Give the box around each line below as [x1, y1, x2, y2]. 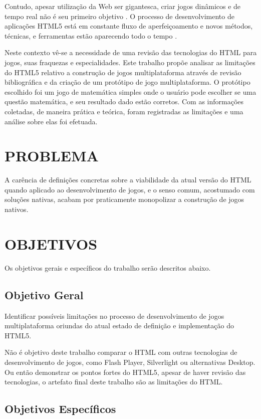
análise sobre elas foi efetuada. [5, 116, 98, 126]
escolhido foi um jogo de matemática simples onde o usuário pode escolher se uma [5, 86, 256, 97]
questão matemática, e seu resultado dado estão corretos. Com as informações [5, 96, 244, 107]
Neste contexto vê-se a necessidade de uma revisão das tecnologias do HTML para [5, 47, 257, 58]
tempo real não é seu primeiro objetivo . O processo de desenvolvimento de [5, 11, 234, 21]
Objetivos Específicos [5, 401, 116, 416]
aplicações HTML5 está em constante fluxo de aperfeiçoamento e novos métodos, [5, 21, 253, 31]
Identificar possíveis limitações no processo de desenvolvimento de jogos [5, 310, 224, 321]
